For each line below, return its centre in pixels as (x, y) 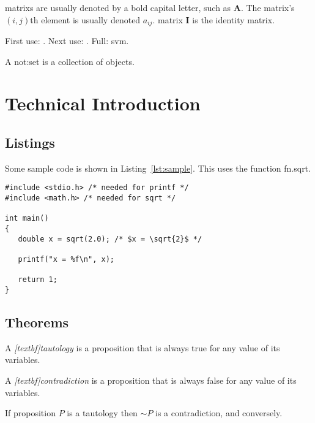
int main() (27, 219)
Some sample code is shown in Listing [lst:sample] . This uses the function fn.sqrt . (158, 168)
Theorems (37, 322)
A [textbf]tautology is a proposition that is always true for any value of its (143, 347)
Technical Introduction (103, 103)
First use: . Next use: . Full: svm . (67, 41)
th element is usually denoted (85, 19)
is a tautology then (102, 413)
